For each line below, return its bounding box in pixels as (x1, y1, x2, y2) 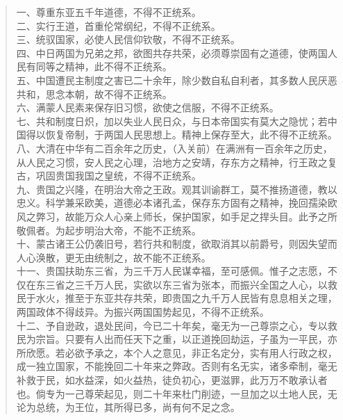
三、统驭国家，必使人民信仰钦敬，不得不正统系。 (16, 32, 240, 47)
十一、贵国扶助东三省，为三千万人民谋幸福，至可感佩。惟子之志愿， (16, 264, 328, 278)
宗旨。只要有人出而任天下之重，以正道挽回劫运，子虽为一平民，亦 (35, 332, 337, 346)
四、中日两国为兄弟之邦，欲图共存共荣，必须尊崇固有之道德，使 (16, 45, 308, 60)
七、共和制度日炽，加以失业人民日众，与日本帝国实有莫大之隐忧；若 (16, 113, 328, 128)
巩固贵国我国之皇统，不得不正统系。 (35, 168, 201, 183)
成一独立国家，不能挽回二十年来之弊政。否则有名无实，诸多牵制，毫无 (16, 359, 337, 373)
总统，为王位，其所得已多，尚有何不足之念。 (35, 400, 240, 414)
